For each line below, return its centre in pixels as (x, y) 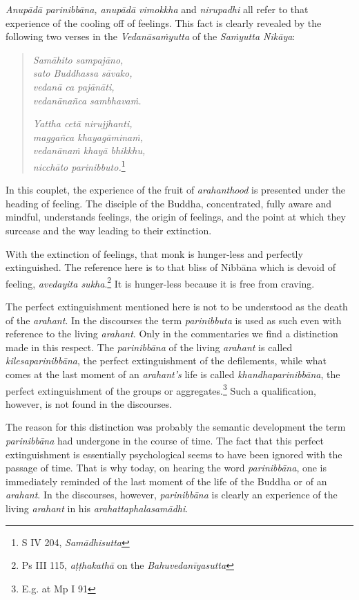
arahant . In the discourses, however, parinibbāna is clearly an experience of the (172, 495)
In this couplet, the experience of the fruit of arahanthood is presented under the (175, 190)
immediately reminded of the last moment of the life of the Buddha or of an (166, 481)
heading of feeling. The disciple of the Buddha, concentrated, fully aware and (169, 203)
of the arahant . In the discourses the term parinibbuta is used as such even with (174, 320)
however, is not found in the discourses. (89, 403)
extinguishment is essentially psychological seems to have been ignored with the (174, 454)
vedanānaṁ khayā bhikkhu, (89, 150)
